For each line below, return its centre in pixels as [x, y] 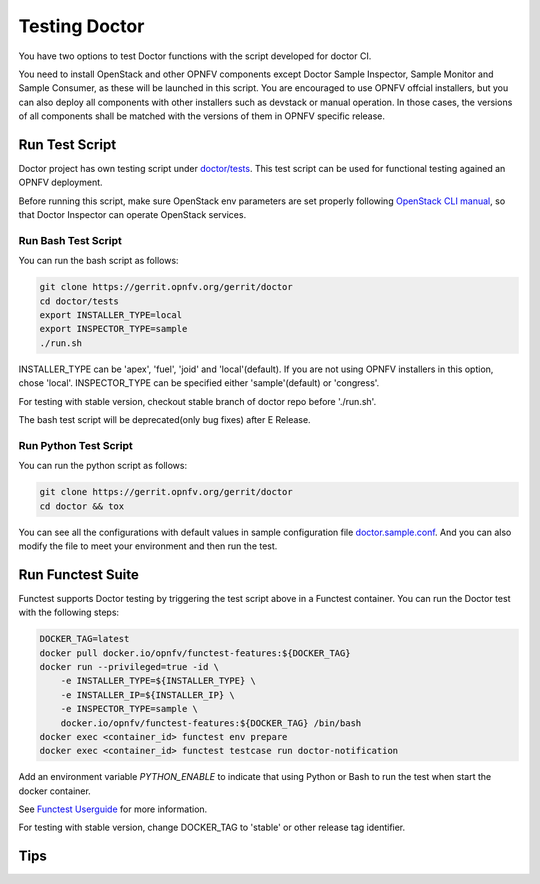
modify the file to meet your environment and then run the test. [148, 546]
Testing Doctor [81, 26]
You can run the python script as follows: [103, 466]
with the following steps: [69, 612]
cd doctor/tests [79, 301]
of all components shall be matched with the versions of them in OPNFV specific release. [201, 116]
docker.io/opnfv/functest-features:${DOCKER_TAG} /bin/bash [211, 723]
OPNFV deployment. [61, 182]
